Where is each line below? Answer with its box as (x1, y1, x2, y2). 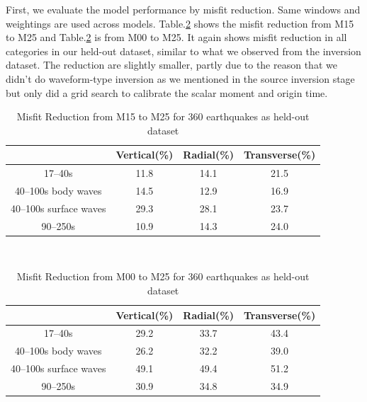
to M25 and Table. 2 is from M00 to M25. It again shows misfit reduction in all (6, 30, 347, 45)
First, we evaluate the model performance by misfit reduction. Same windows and (6, 2, 361, 16)
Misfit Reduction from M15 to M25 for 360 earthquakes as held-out (16, 109, 310, 124)
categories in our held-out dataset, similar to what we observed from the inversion (6, 43, 361, 58)
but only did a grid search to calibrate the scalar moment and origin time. (6, 85, 328, 100)
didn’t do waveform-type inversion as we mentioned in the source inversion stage (6, 71, 355, 86)
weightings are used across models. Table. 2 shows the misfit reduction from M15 (6, 16, 354, 30)
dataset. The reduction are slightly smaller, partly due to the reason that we (6, 57, 337, 72)
